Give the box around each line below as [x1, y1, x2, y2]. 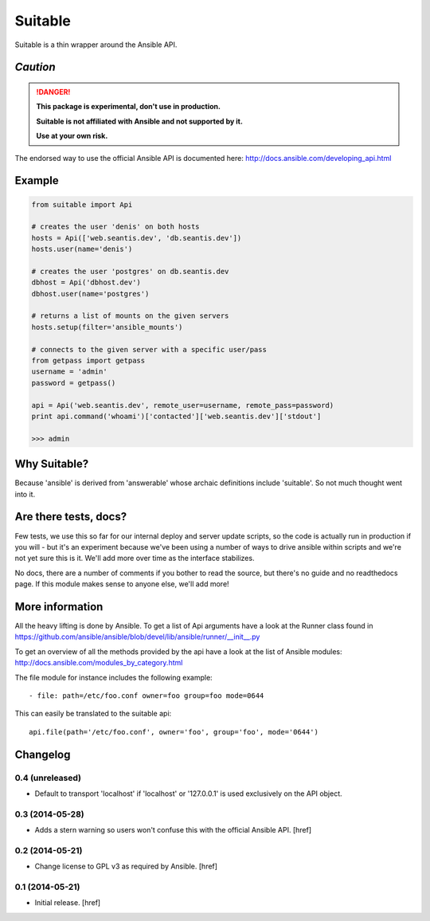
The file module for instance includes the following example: [14, 672, 213, 682]
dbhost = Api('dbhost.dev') [31, 278, 141, 287]
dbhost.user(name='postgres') [31, 289, 150, 298]
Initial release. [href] [34, 898, 101, 907]
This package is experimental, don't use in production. [36, 102, 221, 112]
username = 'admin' [31, 367, 107, 376]
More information [14, 600, 104, 613]
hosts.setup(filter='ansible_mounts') [31, 323, 183, 331]
